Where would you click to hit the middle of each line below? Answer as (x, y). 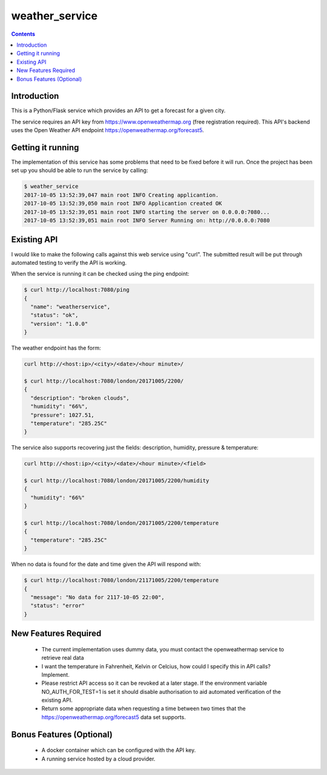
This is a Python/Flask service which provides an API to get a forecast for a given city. (118, 111)
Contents (23, 34)
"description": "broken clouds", (80, 398)
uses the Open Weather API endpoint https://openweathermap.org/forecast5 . (107, 130)
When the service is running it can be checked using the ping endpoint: (100, 274)
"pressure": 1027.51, (63, 415)
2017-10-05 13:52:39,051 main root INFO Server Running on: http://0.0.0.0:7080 (147, 221)
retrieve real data (63, 658)
